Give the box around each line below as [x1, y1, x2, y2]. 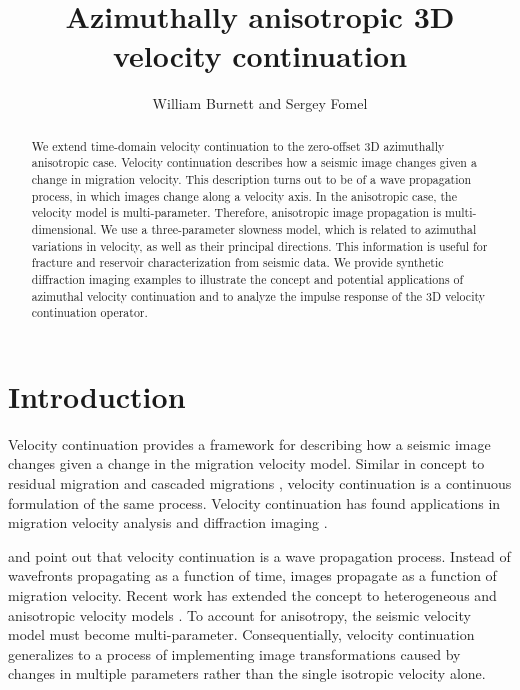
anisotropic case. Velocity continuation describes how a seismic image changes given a [31, 154, 477, 171]
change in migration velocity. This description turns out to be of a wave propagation [31, 171, 472, 188]
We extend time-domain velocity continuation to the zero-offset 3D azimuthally [31, 137, 445, 154]
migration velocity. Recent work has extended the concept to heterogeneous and [8, 585, 497, 606]
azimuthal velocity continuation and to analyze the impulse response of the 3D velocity [31, 287, 486, 304]
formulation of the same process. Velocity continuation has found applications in [8, 492, 501, 513]
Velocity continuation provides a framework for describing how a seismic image [8, 433, 491, 454]
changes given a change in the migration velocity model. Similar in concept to [8, 453, 485, 474]
